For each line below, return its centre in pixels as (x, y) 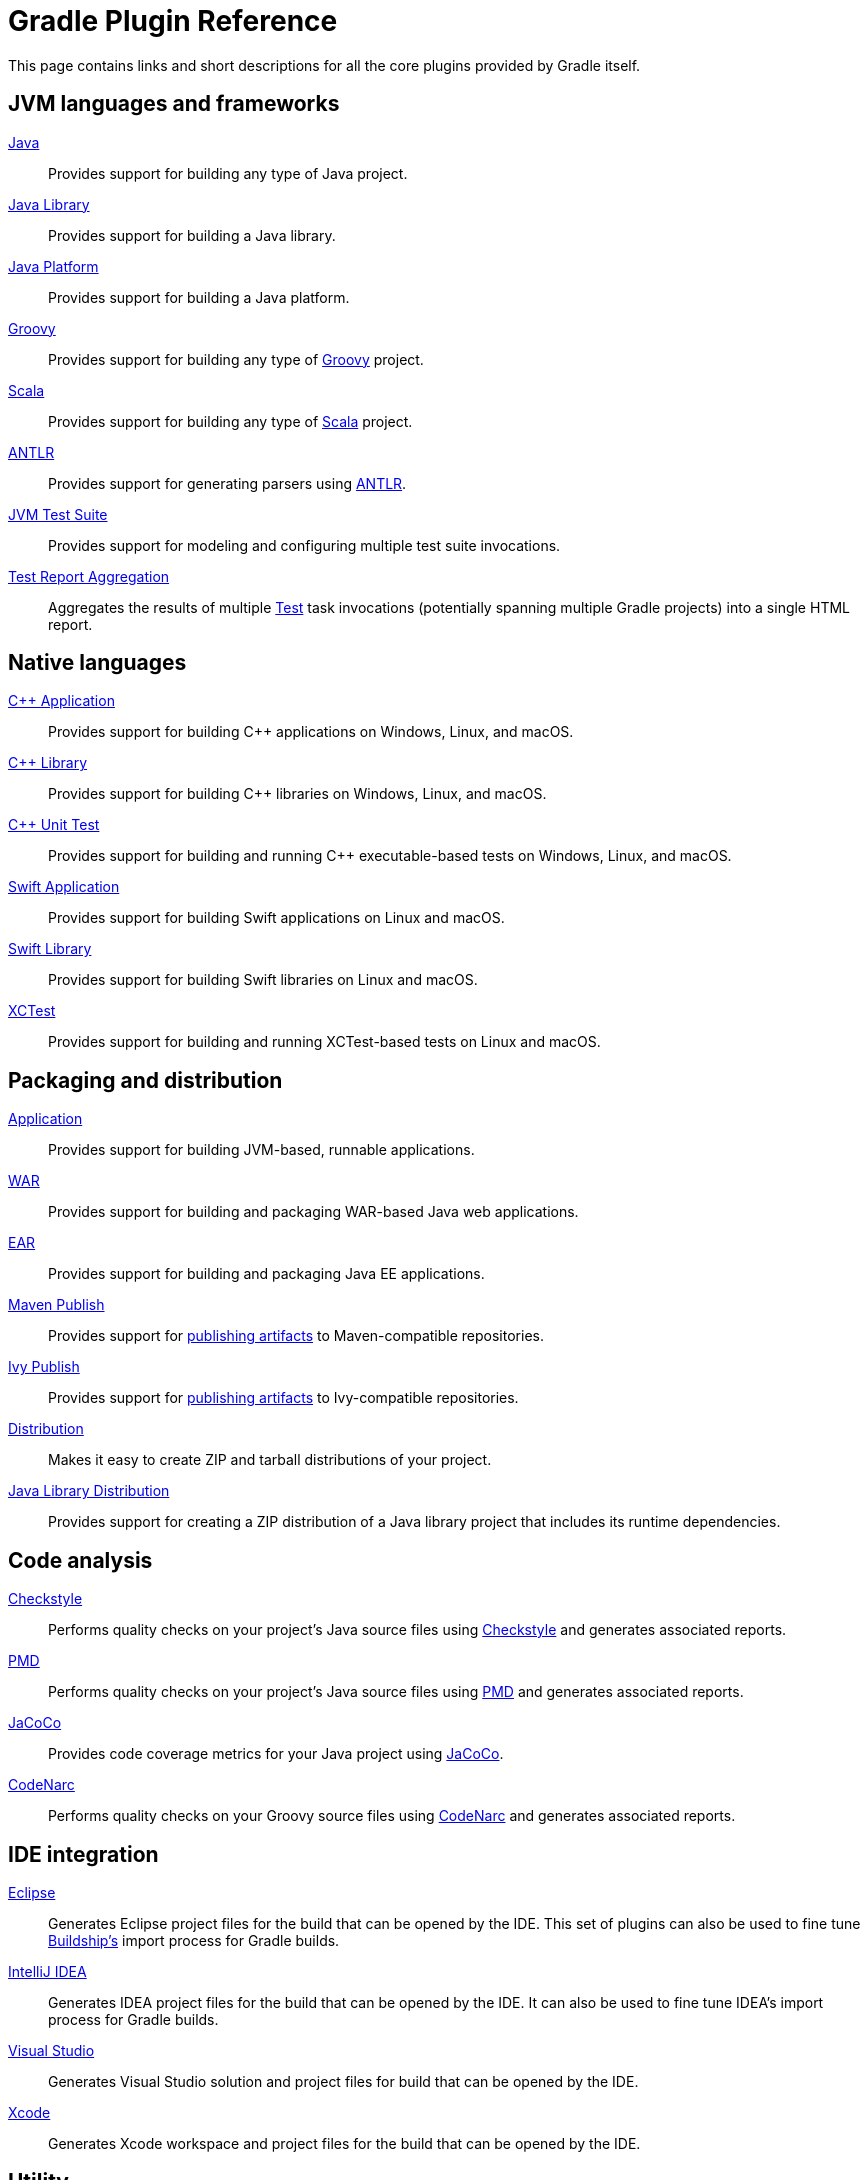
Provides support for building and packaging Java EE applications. (266, 1274)
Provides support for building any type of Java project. (228, 173)
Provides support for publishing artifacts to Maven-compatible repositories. (296, 1336)
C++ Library (48, 763)
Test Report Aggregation (89, 576)
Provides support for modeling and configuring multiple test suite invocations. (304, 545)
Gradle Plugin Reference (173, 21)
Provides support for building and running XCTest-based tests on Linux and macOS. (324, 1042)
